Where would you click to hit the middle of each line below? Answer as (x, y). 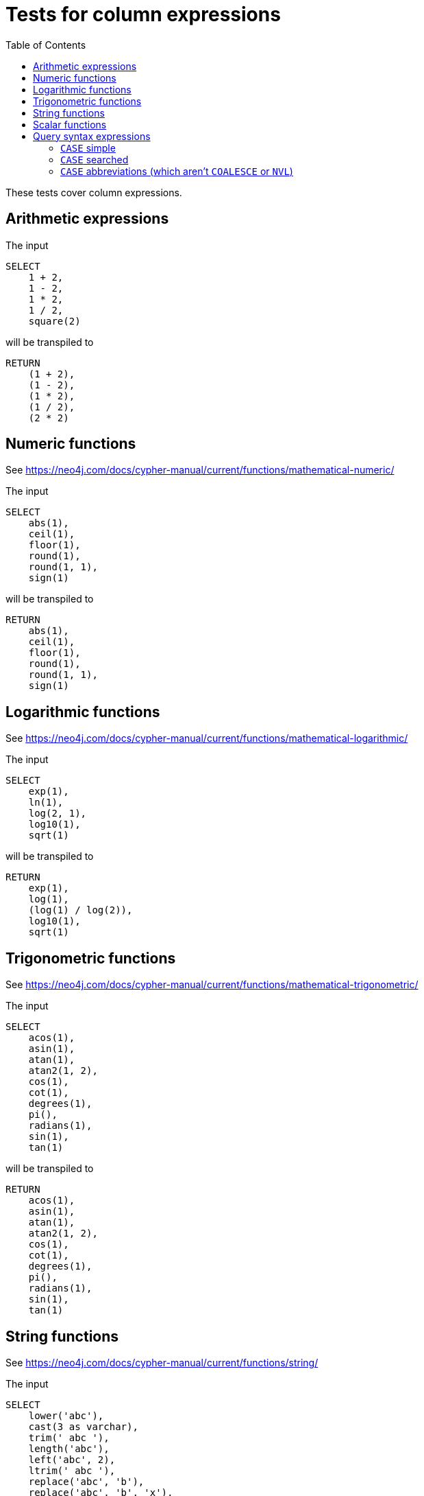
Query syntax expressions (92, 136)
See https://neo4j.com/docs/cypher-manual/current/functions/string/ (162, 1362)
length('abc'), (69, 1448)
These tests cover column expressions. (94, 192)
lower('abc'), (66, 1415)
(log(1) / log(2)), (80, 910)
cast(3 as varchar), (83, 1426)
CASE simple (88, 148)
